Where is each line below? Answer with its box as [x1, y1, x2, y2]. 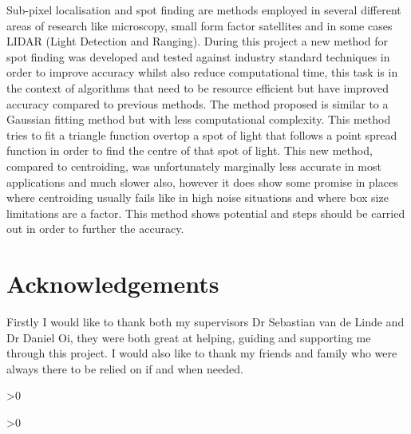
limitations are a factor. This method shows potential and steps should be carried [6, 204, 405, 221]
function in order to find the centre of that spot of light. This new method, [6, 142, 373, 159]
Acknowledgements [6, 267, 219, 300]
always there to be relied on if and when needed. [6, 360, 243, 377]
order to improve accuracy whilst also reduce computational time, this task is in [6, 64, 398, 81]
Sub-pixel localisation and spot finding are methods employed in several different [6, 2, 401, 18]
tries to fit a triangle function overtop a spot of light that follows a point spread [6, 126, 397, 143]
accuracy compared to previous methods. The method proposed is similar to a [6, 95, 389, 112]
